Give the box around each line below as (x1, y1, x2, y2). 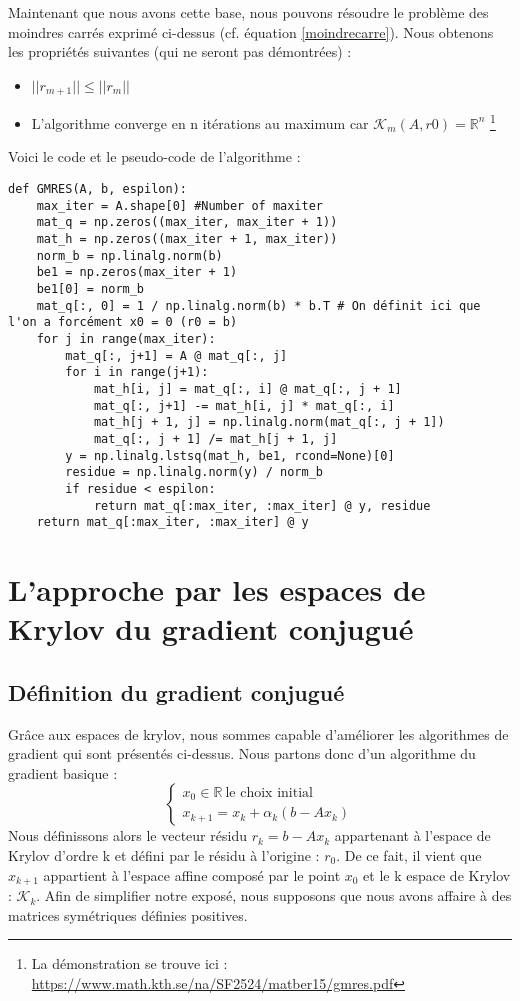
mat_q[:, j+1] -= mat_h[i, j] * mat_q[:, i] (93, 398, 395, 413)
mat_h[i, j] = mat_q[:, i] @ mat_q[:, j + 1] (93, 381, 402, 396)
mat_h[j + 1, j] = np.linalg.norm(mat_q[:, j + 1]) (93, 415, 445, 430)
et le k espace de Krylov (363, 864, 511, 885)
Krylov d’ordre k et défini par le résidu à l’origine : (8, 845, 320, 865)
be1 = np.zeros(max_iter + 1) (36, 265, 238, 280)
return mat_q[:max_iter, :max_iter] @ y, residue (93, 498, 431, 513)
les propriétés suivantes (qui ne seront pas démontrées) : (8, 41, 352, 62)
